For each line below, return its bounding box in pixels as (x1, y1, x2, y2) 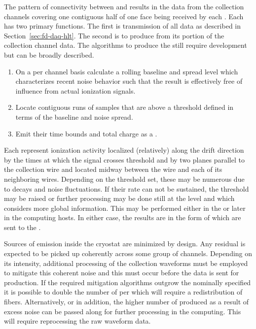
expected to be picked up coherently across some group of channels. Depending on (4, 248, 253, 259)
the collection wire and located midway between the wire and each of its (4, 164, 222, 174)
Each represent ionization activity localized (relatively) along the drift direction (4, 145, 244, 155)
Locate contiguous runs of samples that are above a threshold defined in (15, 102, 234, 112)
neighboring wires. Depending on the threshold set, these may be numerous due (4, 173, 245, 184)
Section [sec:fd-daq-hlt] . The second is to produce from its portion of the (4, 30, 224, 40)
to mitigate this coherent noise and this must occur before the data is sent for (4, 267, 239, 278)
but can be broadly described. (4, 49, 94, 60)
